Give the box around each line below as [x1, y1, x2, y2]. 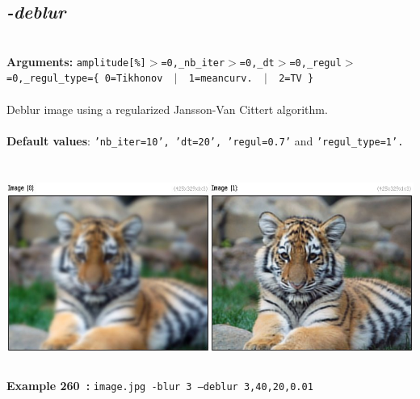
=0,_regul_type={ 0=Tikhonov [6, 73, 163, 85]
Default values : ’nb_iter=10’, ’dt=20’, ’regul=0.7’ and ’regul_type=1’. [6, 132, 404, 149]
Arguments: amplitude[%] [6, 52, 146, 69]
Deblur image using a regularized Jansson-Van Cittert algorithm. [6, 100, 328, 117]
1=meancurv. [188, 73, 253, 85]
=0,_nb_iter [161, 57, 225, 69]
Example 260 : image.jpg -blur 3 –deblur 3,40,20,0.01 [6, 376, 313, 393]
